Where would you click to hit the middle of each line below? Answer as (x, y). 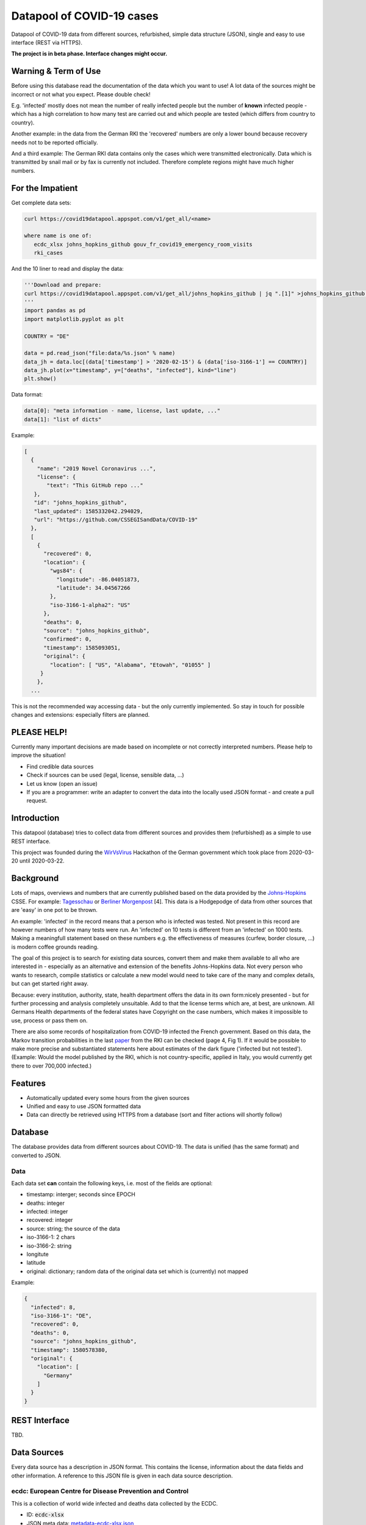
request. (37, 801)
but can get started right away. (50, 984)
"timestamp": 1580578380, (69, 1350)
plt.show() (40, 379)
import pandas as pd (55, 310)
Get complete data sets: (41, 203)
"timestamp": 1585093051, (82, 648)
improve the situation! (39, 755)
